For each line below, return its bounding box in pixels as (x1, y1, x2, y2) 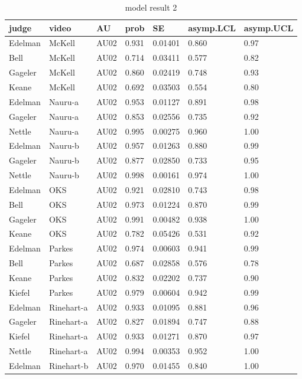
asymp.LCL (188, 21, 236, 34)
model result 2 (125, 1, 177, 13)
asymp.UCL (243, 21, 294, 34)
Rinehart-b (48, 360, 89, 371)
